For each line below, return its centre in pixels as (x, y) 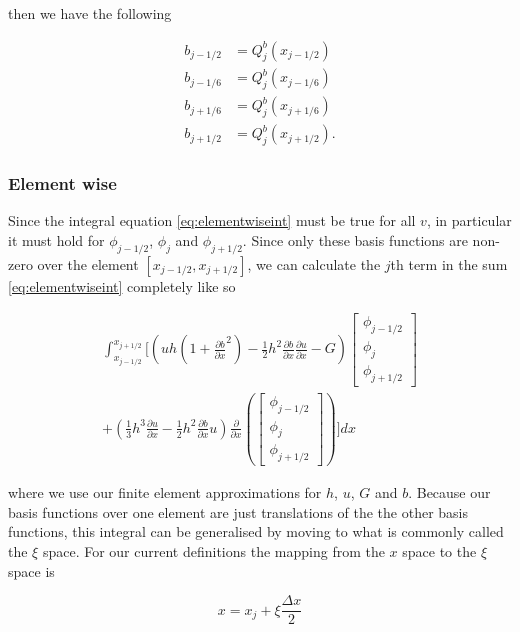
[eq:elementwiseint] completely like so (122, 285)
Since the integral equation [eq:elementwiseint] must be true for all (212, 220)
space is (31, 570)
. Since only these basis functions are (355, 239)
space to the (439, 551)
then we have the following (90, 13)
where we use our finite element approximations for (165, 492)
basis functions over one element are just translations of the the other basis (238, 511)
